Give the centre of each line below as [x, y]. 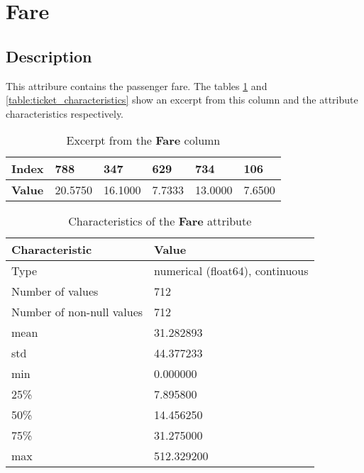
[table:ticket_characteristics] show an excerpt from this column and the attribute [182, 100]
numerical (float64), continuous [231, 271]
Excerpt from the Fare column [143, 140]
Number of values [55, 291]
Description [49, 56]
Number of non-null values [77, 312]
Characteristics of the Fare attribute [160, 221]
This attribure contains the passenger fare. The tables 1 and [137, 85]
